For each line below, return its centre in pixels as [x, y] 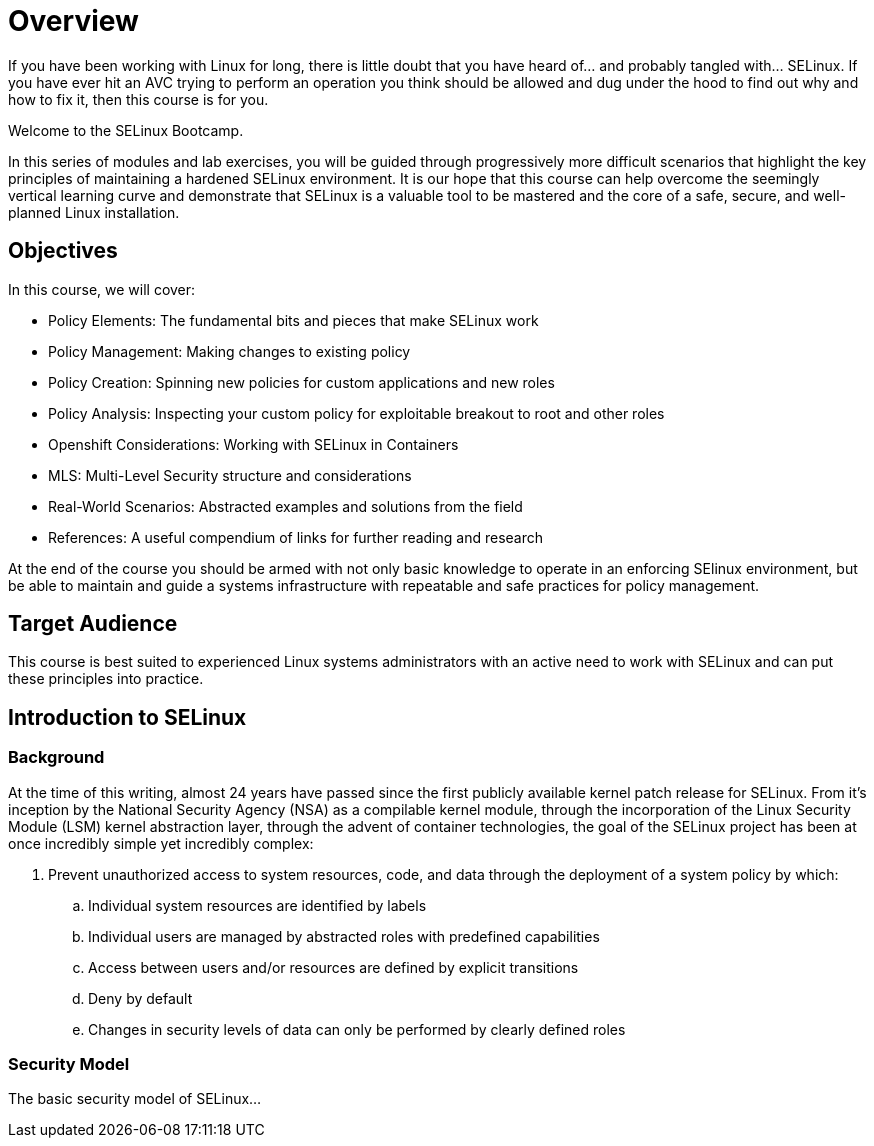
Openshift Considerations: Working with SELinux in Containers [253, 444]
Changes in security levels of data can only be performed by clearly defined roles [357, 1029]
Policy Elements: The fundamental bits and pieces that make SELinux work [293, 320]
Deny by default [140, 998]
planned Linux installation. [94, 212]
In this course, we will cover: [102, 289]
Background [56, 757]
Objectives [63, 251]
